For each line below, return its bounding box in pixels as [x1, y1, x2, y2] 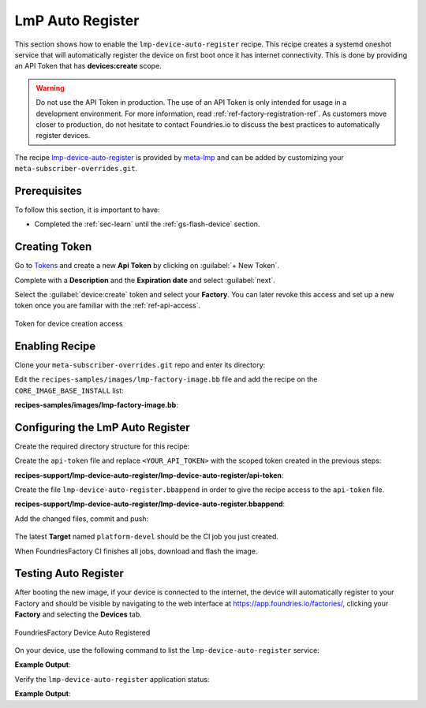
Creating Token [14, 240, 92, 254]
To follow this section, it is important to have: [14, 205, 161, 214]
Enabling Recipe [14, 339, 96, 352]
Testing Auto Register [14, 567, 124, 580]
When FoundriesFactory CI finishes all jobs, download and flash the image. [14, 546, 258, 556]
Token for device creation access [14, 319, 123, 328]
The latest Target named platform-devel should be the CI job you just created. [14, 532, 279, 542]
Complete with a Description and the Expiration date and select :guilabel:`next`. [14, 275, 275, 285]
